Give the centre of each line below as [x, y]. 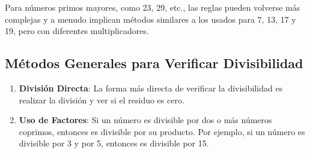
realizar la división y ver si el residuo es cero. [102, 100]
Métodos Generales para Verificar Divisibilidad [154, 63]
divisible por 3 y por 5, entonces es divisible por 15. [114, 143]
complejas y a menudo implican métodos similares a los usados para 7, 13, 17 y [150, 19]
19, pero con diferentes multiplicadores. [77, 31]
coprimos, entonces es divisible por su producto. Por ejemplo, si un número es [162, 131]
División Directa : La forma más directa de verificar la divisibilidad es [151, 88]
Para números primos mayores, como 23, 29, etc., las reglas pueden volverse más [153, 7]
